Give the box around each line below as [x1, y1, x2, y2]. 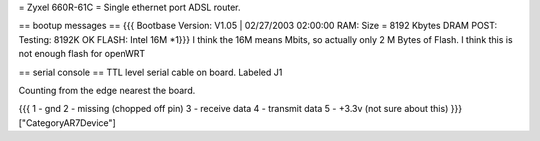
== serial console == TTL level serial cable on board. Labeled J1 [18, 66, 283, 78]
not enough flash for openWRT [18, 48, 146, 60]
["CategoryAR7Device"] [18, 116, 117, 129]
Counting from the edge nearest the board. [18, 84, 196, 96]
